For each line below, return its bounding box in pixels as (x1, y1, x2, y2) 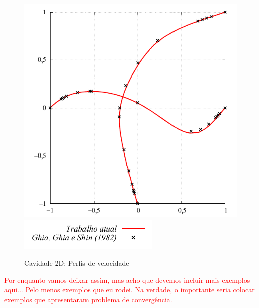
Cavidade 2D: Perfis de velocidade (24, 258, 129, 268)
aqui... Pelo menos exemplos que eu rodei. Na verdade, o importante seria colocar (4, 284, 255, 295)
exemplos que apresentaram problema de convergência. (4, 294, 172, 304)
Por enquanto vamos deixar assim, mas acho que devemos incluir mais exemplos (4, 274, 250, 285)
